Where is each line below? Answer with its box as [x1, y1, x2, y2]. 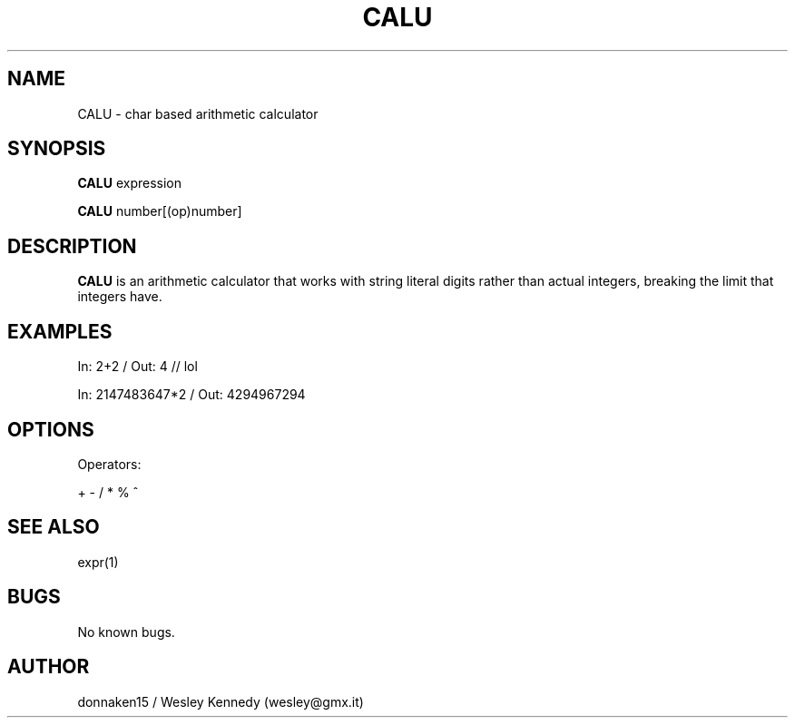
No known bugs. [77, 623, 175, 640]
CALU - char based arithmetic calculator [77, 105, 319, 122]
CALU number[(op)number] [77, 203, 242, 220]
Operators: [77, 456, 142, 472]
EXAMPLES [7, 319, 113, 343]
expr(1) [77, 554, 119, 570]
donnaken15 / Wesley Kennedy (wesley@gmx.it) [77, 693, 364, 710]
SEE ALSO [7, 515, 100, 539]
